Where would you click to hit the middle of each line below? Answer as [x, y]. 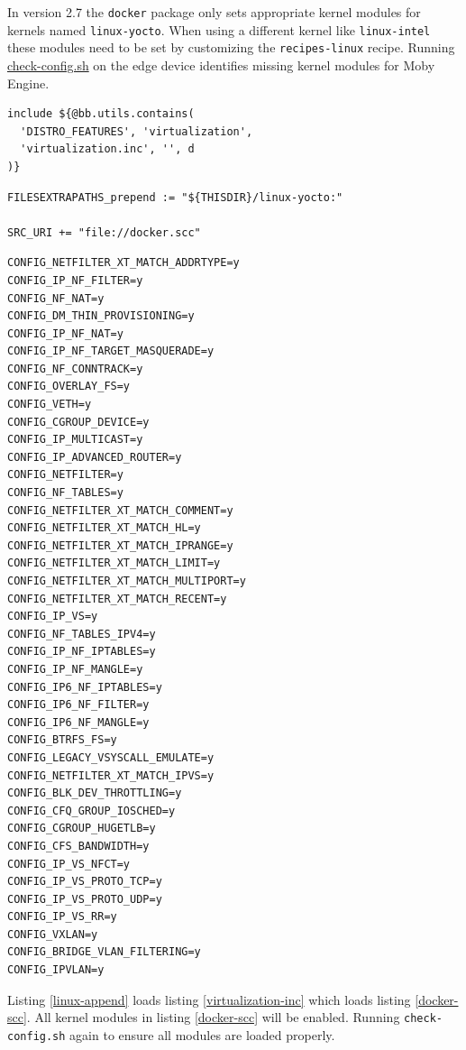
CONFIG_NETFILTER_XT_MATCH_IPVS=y [111, 775]
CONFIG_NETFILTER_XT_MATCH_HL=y [104, 528]
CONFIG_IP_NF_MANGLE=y [75, 669]
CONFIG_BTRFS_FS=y [62, 740]
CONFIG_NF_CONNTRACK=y [75, 368]
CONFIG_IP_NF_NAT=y [65, 333]
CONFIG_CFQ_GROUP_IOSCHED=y [91, 811]
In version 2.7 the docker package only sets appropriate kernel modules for [214, 12]
